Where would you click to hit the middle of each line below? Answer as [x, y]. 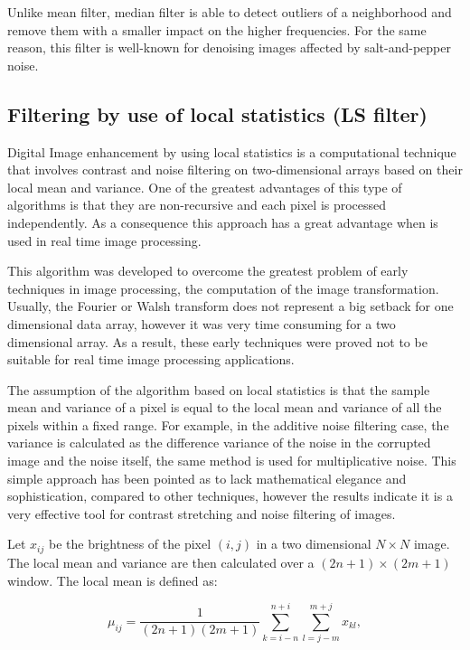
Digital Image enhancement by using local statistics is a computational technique [232, 151]
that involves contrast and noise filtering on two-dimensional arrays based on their [235, 170]
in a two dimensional [314, 544]
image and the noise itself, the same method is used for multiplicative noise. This [232, 461]
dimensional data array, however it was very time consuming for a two [202, 323]
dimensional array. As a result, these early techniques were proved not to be [217, 341]
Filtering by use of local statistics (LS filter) [217, 113]
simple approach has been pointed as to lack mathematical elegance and [207, 478]
